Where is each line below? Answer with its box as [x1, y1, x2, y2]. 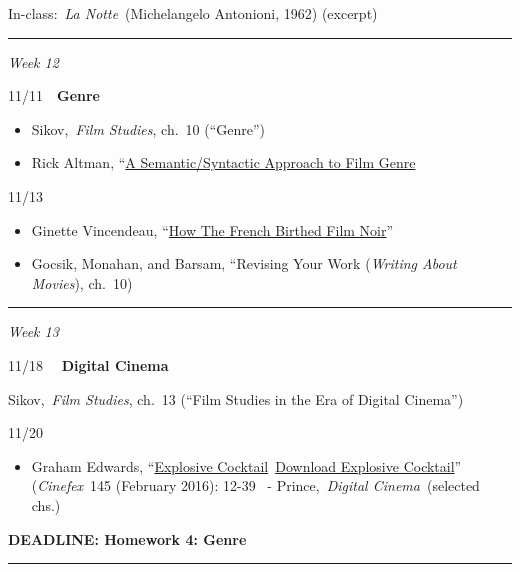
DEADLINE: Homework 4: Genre [8, 528, 247, 549]
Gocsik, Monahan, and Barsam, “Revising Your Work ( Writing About [31, 253, 457, 274]
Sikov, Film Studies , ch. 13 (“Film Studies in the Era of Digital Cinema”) [8, 388, 464, 409]
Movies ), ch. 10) [31, 272, 133, 293]
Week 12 [8, 51, 59, 72]
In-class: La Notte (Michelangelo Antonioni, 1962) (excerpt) [8, 3, 378, 23]
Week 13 [8, 321, 59, 342]
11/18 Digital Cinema [8, 354, 169, 375]
